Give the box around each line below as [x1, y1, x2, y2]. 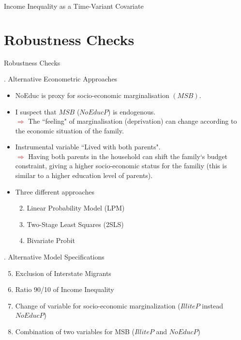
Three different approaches [15, 186, 94, 196]
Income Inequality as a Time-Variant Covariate [4, 1, 144, 11]
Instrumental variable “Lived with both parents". [15, 142, 161, 152]
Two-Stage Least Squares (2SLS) [27, 219, 124, 229]
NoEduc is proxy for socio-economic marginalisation [15, 90, 169, 100]
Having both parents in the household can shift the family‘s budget [28, 151, 228, 161]
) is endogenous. [108, 106, 156, 116]
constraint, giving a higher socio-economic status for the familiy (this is [15, 161, 227, 171]
